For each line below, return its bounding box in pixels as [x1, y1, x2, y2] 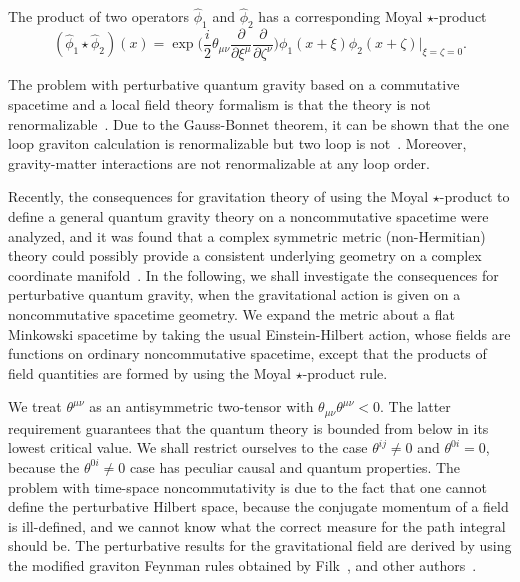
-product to [439, 186, 510, 207]
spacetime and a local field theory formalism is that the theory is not [8, 94, 431, 115]
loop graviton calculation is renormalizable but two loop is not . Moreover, [8, 133, 467, 154]
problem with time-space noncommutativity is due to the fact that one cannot [8, 476, 487, 497]
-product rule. [302, 362, 388, 383]
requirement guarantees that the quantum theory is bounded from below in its [8, 417, 489, 438]
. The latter [380, 396, 451, 417]
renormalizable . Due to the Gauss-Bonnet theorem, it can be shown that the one [8, 113, 509, 134]
